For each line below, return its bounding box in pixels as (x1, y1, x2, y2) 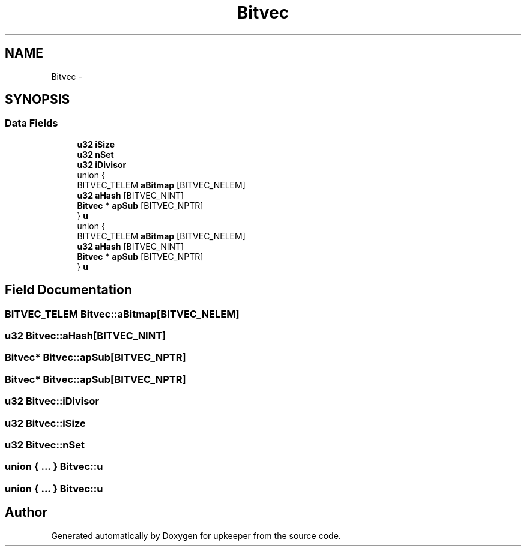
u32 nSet (77, 149, 114, 160)
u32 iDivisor (77, 159, 127, 170)
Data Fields (5, 117, 58, 130)
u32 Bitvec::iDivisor (5, 395, 100, 408)
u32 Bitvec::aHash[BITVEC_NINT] (5, 330, 166, 342)
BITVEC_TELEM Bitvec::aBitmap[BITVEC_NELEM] (5, 307, 240, 320)
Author (5, 505, 47, 520)
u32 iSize (77, 139, 115, 149)
